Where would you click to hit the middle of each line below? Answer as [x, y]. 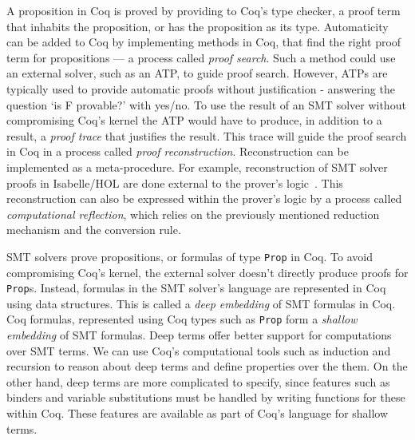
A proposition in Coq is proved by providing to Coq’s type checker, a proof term [204, 10]
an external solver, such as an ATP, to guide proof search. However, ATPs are [197, 73]
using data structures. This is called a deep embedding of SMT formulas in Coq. [201, 303]
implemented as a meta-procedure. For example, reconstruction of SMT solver [197, 166]
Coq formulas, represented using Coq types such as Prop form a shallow [182, 319]
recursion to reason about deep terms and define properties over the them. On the [207, 366]
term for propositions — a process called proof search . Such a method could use [201, 57]
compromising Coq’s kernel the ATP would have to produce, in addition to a [194, 120]
